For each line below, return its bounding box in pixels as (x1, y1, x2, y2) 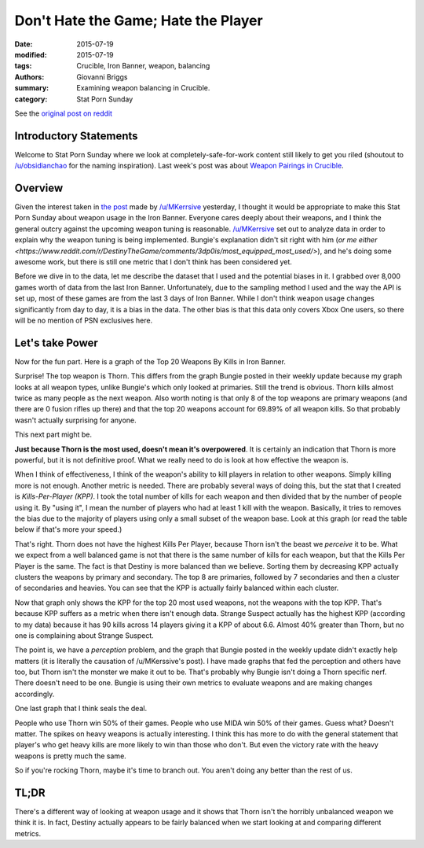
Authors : (14, 72, 45, 82)
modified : (14, 50, 47, 59)
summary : (14, 83, 49, 93)
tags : (14, 61, 32, 71)
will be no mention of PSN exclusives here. (14, 315, 153, 325)
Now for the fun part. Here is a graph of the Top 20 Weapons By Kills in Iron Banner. (14, 356, 287, 366)
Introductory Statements (14, 129, 138, 142)
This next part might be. (14, 430, 92, 440)
